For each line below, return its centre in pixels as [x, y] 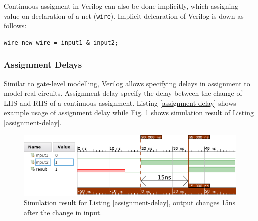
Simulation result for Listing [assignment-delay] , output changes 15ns [130, 203]
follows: [15, 26]
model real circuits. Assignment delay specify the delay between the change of [123, 93]
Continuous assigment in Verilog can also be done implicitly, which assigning [121, 6]
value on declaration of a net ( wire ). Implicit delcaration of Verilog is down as [124, 16]
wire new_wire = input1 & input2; [61, 43]
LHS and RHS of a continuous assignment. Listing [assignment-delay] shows [120, 103]
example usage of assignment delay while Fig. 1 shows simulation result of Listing [129, 113]
